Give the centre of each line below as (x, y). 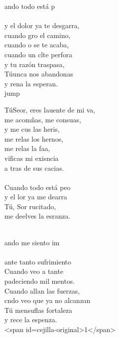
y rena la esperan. (31, 83)
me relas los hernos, (34, 138)
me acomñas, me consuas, (43, 119)
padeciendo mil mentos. (40, 281)
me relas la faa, (27, 148)
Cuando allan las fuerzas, (42, 290)
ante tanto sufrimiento (38, 261)
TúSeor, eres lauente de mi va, (50, 109)
